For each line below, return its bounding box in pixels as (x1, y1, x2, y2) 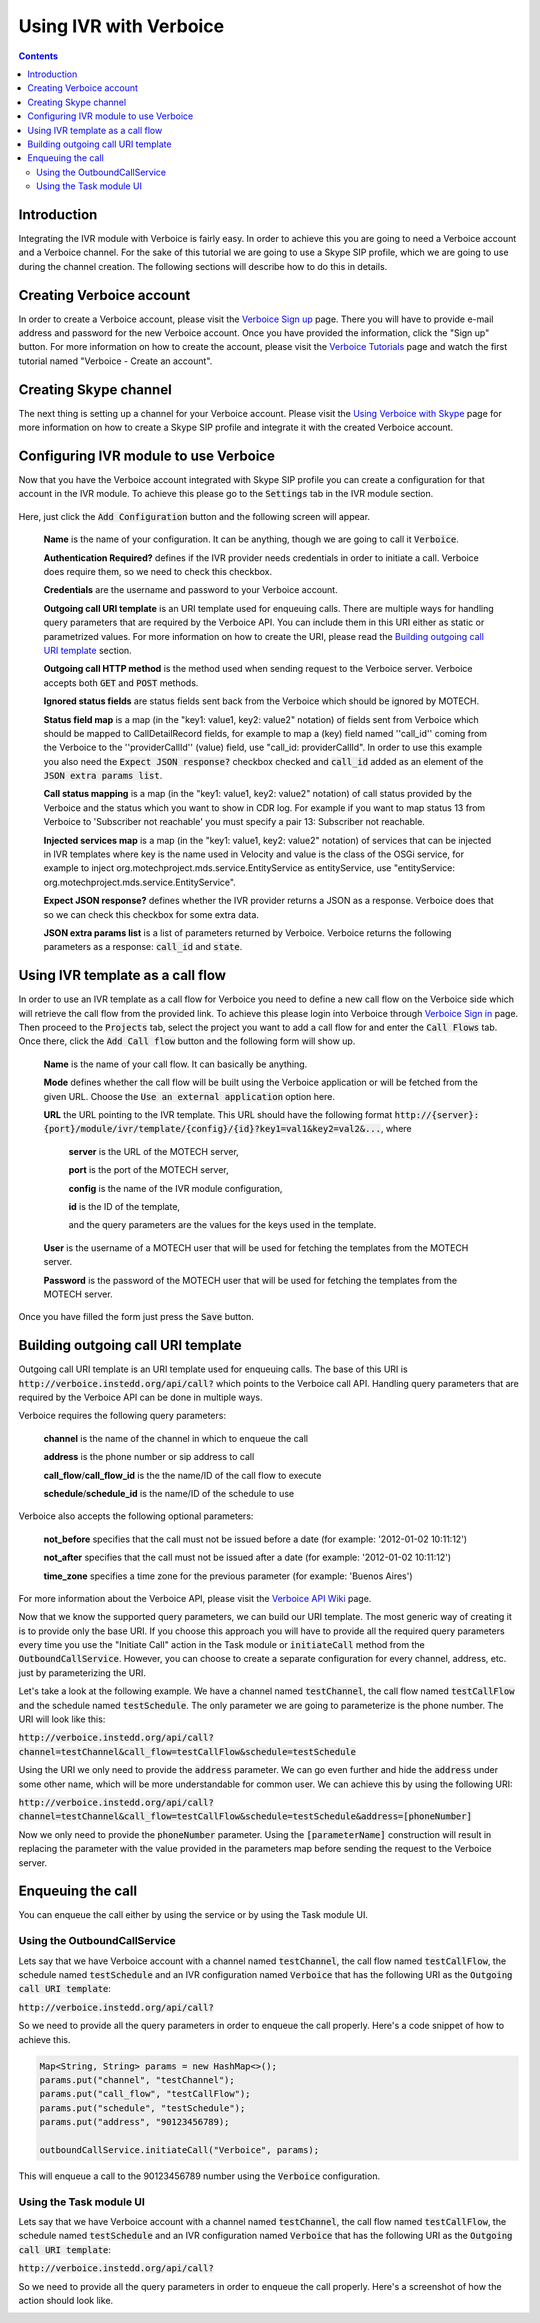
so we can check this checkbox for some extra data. (43, 908, 260, 920)
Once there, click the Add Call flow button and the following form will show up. (18, 1035, 356, 1047)
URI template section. (43, 644, 132, 656)
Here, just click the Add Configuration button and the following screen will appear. (18, 510, 370, 522)
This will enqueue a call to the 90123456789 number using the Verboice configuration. (18, 2170, 380, 2182)
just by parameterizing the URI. (18, 1666, 147, 1679)
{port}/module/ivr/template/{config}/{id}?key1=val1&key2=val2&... (43, 1123, 382, 1135)
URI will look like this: (18, 1713, 106, 1725)
